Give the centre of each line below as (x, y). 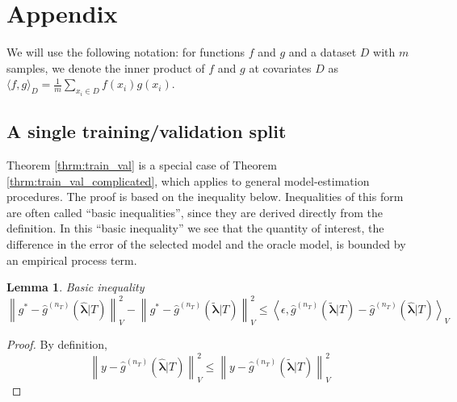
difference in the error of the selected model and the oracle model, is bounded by (206, 243)
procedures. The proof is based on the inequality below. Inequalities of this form (205, 197)
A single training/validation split (147, 131)
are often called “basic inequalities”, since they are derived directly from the (195, 212)
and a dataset (323, 52)
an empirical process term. (72, 260)
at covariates (280, 67)
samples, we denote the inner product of (106, 67)
